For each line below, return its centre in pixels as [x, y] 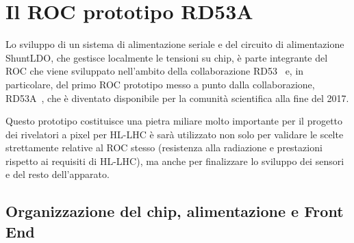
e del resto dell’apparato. [58, 174]
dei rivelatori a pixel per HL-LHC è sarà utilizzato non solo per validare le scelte [175, 134]
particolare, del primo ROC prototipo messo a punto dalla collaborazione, [160, 84]
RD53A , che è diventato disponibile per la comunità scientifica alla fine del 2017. [177, 98]
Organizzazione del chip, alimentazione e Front [175, 211]
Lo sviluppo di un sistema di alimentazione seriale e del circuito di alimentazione [175, 44]
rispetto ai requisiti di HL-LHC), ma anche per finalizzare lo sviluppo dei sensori [175, 161]
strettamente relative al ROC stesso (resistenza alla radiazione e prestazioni [164, 148]
